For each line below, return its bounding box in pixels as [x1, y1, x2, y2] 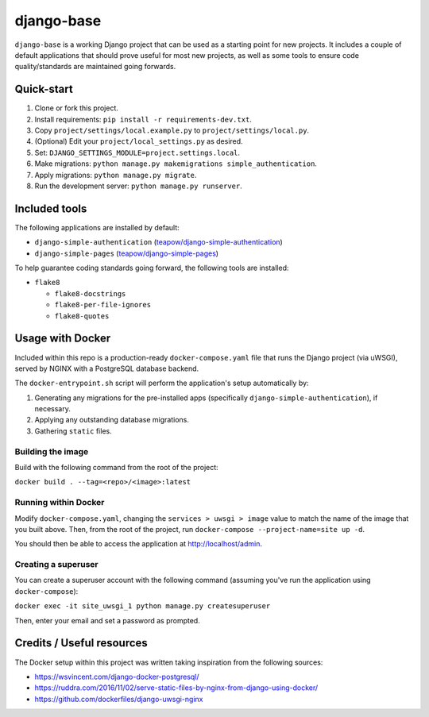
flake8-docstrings [54, 289, 126, 298]
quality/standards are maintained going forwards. [14, 62, 176, 71]
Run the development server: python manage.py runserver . [34, 181, 242, 191]
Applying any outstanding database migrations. [34, 415, 190, 425]
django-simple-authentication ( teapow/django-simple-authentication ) [34, 237, 284, 247]
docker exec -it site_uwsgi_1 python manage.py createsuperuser [14, 602, 271, 611]
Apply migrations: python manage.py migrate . [34, 170, 197, 179]
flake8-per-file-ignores [54, 300, 151, 310]
